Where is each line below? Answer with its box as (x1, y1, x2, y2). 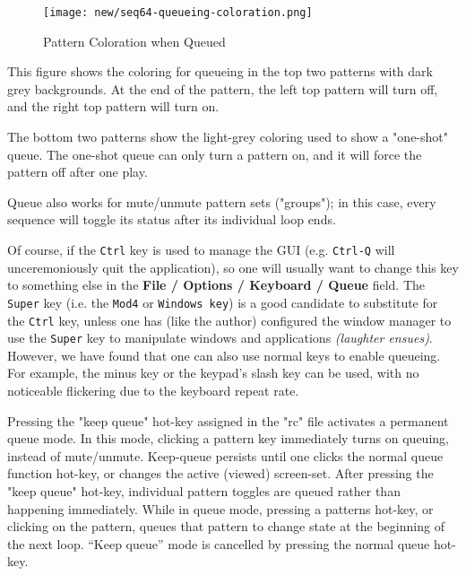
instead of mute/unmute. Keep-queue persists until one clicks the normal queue (7, 446, 444, 465)
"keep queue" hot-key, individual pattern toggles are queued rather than (7, 481, 401, 500)
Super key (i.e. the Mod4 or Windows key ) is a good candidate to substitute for (7, 292, 438, 311)
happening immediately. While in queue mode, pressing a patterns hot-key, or (7, 499, 434, 518)
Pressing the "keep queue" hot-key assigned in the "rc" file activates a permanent (7, 411, 449, 430)
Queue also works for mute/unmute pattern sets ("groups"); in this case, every (7, 192, 436, 211)
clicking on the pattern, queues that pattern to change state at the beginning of (7, 517, 444, 536)
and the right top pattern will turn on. (7, 97, 220, 116)
